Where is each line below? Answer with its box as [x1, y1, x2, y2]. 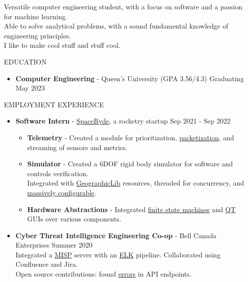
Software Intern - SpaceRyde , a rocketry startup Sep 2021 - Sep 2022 [15, 116, 231, 126]
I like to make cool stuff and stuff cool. [4, 40, 120, 50]
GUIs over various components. [27, 214, 121, 224]
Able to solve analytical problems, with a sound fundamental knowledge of [4, 21, 228, 31]
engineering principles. [4, 30, 71, 40]
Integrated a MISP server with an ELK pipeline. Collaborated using [15, 249, 220, 259]
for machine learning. [4, 11, 68, 21]
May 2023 [15, 83, 45, 93]
